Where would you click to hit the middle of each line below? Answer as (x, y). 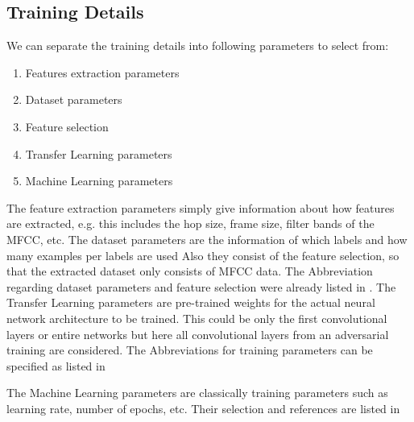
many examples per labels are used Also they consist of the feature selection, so (203, 255)
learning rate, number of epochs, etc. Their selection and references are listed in (203, 408)
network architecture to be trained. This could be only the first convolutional (197, 318)
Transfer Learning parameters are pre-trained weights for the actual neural (191, 302)
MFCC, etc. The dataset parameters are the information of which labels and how (207, 239)
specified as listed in (56, 365)
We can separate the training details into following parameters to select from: (198, 46)
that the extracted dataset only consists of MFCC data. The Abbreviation (190, 271)
